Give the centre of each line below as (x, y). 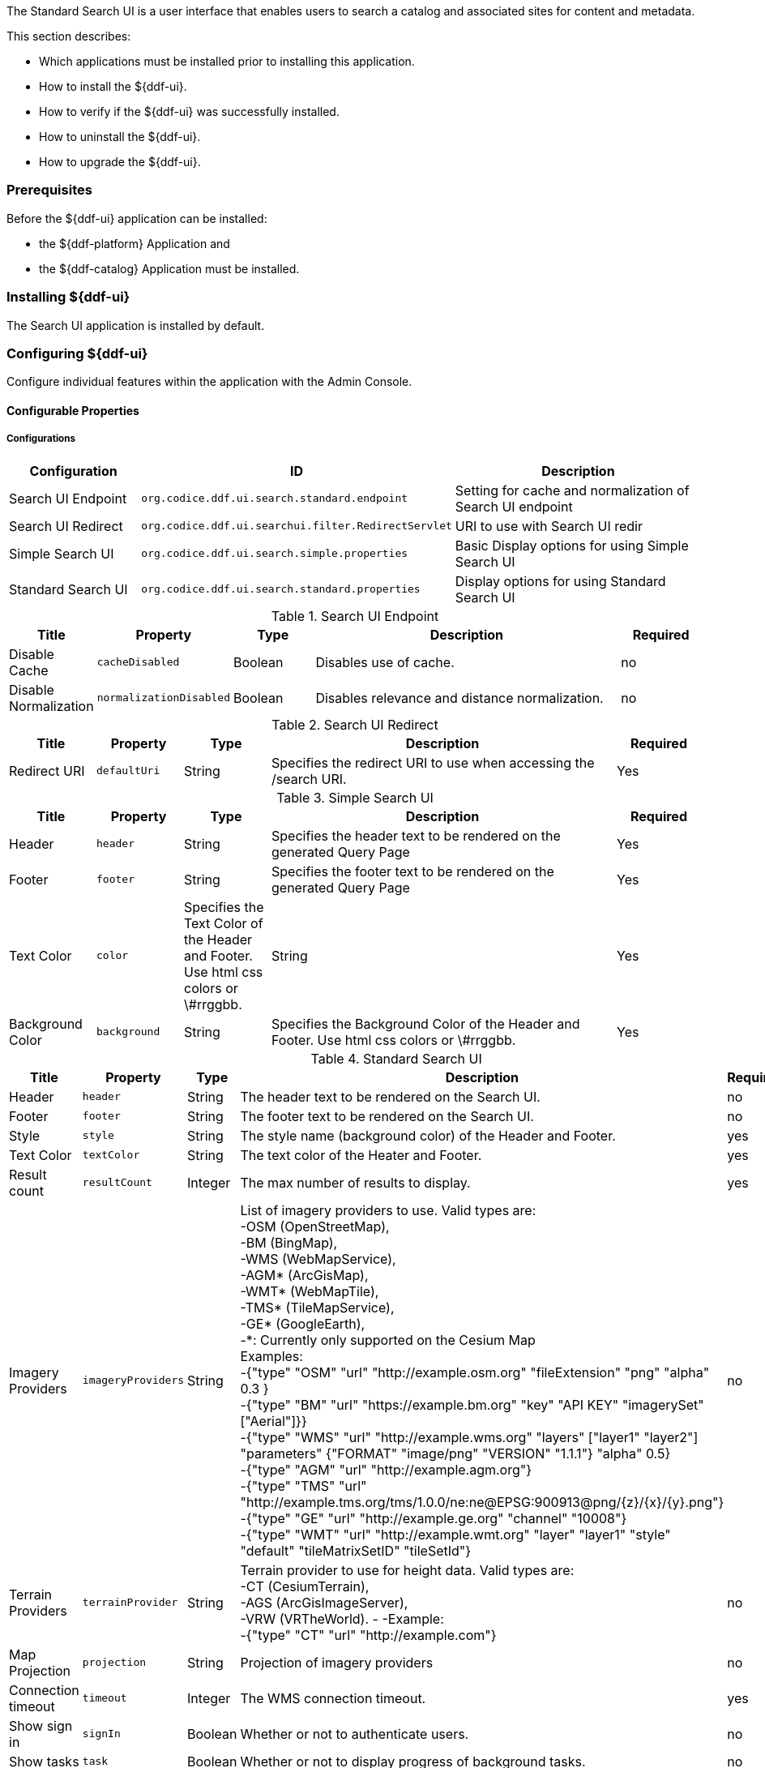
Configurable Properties (73, 410)
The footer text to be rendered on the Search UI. (387, 1116)
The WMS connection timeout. (333, 1698)
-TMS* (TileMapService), (317, 1307)
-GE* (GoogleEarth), (303, 1323)
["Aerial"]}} (274, 1421)
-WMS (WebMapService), (318, 1259)
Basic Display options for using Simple (572, 545)
